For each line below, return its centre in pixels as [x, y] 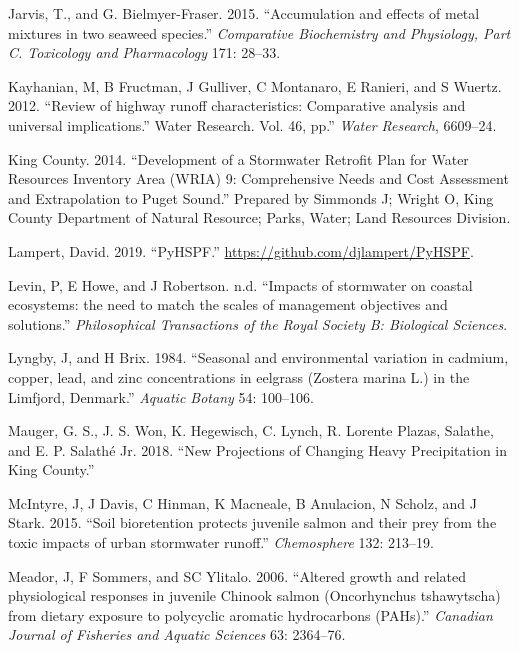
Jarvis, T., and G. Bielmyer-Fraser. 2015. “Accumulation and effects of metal [244, 13]
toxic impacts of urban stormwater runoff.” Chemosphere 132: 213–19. [221, 542]
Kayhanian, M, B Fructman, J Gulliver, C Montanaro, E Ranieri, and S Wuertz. [255, 85]
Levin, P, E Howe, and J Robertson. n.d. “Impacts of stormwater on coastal [240, 284]
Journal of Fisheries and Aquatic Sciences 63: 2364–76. [177, 634]
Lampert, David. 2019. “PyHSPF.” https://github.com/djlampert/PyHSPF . [241, 250]
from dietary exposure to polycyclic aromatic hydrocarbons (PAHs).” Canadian [250, 614]
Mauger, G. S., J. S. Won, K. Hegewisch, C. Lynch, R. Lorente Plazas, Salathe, [251, 430]
